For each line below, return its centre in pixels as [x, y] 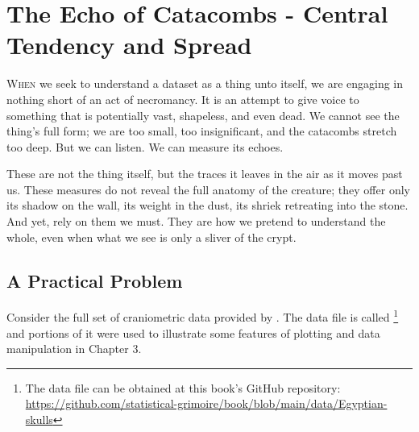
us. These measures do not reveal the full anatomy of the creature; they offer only [208, 189]
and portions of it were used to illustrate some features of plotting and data [193, 332]
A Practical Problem [95, 280]
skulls [39, 420]
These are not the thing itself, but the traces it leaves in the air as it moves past [205, 174]
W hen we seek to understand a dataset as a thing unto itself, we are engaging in [205, 83]
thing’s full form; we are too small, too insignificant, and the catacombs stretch [202, 131]
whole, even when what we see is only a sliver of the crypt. [151, 237]
